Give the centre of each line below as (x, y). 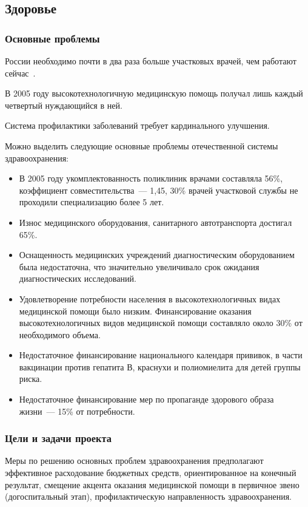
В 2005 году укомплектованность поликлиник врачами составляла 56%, (151, 178)
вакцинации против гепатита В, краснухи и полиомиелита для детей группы (160, 366)
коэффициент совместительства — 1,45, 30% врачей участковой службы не (159, 190)
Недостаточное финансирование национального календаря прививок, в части (161, 355)
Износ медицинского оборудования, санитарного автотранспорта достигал (156, 222)
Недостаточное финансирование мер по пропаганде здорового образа (146, 399)
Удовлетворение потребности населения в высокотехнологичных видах (150, 298)
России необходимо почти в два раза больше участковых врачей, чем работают (151, 61)
